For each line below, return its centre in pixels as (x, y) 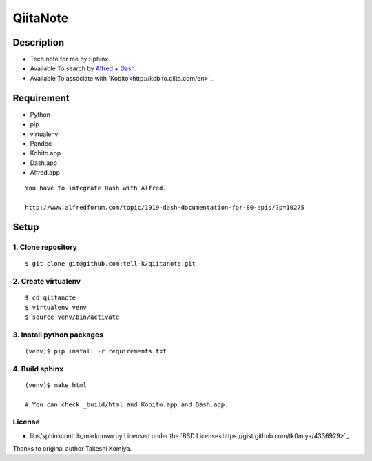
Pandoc (41, 143)
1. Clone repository (45, 247)
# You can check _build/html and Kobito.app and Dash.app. (127, 404)
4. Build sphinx (38, 369)
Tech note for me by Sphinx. (70, 59)
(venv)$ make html (56, 385)
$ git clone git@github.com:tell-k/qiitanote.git (111, 264)
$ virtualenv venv (56, 307)
